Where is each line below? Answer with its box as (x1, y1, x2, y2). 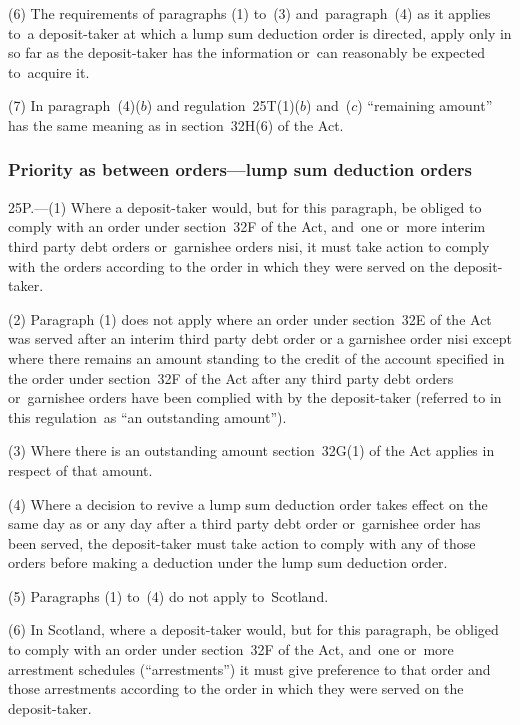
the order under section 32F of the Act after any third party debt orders (8, 367, 454, 388)
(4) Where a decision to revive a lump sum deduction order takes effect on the (8, 493, 488, 514)
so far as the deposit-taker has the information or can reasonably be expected (8, 42, 485, 63)
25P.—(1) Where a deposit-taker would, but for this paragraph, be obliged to (8, 196, 482, 217)
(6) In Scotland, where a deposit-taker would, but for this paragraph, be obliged (8, 619, 499, 640)
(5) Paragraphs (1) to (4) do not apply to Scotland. (8, 585, 329, 606)
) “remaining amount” (357, 95, 493, 116)
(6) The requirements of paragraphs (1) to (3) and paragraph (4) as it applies (8, 3, 491, 23)
